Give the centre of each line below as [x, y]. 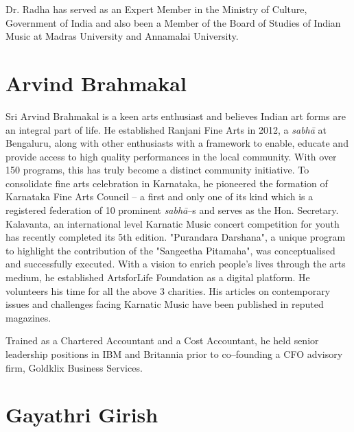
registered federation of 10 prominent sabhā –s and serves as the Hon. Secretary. [172, 210]
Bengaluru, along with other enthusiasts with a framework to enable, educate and [177, 143]
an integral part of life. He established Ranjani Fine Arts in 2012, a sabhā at [166, 129]
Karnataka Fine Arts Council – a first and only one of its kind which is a [160, 196]
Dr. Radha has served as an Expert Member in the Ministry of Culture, [156, 9]
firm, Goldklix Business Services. [74, 367]
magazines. [28, 317]
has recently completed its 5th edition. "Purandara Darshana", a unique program [176, 237]
